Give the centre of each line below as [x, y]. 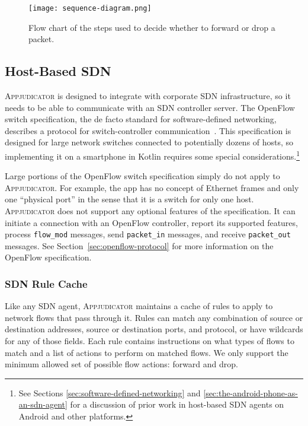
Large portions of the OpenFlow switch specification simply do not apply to [142, 176]
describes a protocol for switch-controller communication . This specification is [148, 130]
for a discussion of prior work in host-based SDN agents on [177, 404]
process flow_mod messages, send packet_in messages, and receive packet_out [148, 234]
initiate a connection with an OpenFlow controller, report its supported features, [151, 222]
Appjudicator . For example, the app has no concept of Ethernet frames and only [152, 187]
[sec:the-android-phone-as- [251, 392]
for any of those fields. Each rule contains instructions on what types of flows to [150, 341]
